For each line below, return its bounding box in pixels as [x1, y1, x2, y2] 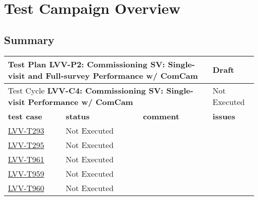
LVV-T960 [8, 182, 45, 194]
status [65, 110, 90, 122]
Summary [4, 32, 55, 47]
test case [8, 110, 42, 122]
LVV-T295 [8, 139, 45, 150]
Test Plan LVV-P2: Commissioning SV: [8, 58, 165, 70]
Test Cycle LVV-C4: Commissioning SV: [8, 84, 164, 96]
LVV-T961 [8, 153, 45, 165]
